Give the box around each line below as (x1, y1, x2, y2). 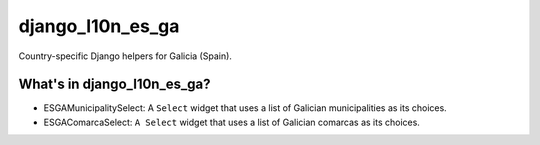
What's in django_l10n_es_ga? (18, 76, 211, 93)
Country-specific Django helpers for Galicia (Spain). (18, 50, 232, 62)
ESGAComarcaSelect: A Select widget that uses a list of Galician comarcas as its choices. (43, 116, 420, 128)
